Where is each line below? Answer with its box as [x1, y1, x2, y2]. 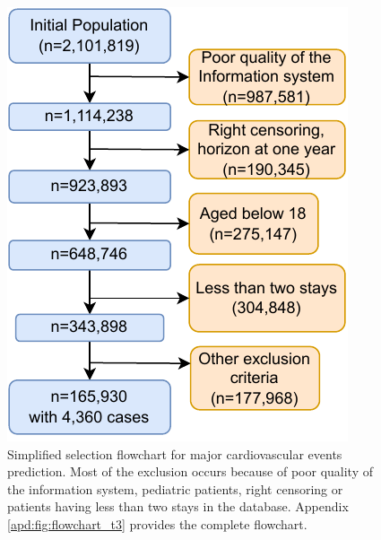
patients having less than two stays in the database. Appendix [7, 497, 349, 516]
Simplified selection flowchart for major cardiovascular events [7, 444, 342, 463]
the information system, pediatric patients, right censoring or [7, 479, 343, 498]
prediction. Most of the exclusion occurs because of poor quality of [7, 462, 374, 481]
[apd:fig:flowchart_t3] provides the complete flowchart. [7, 514, 307, 533]
